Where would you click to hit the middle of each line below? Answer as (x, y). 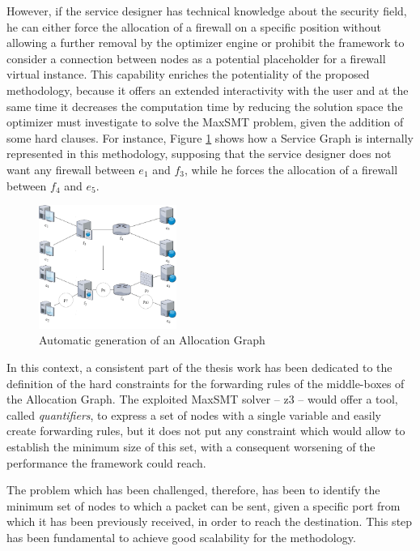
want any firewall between (71, 169)
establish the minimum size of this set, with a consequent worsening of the (191, 446)
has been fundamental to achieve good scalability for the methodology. (181, 537)
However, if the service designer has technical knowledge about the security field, (207, 11)
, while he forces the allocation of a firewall (291, 169)
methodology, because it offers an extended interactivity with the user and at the (208, 90)
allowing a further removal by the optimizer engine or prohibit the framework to (206, 43)
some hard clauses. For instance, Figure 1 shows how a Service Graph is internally (210, 137)
